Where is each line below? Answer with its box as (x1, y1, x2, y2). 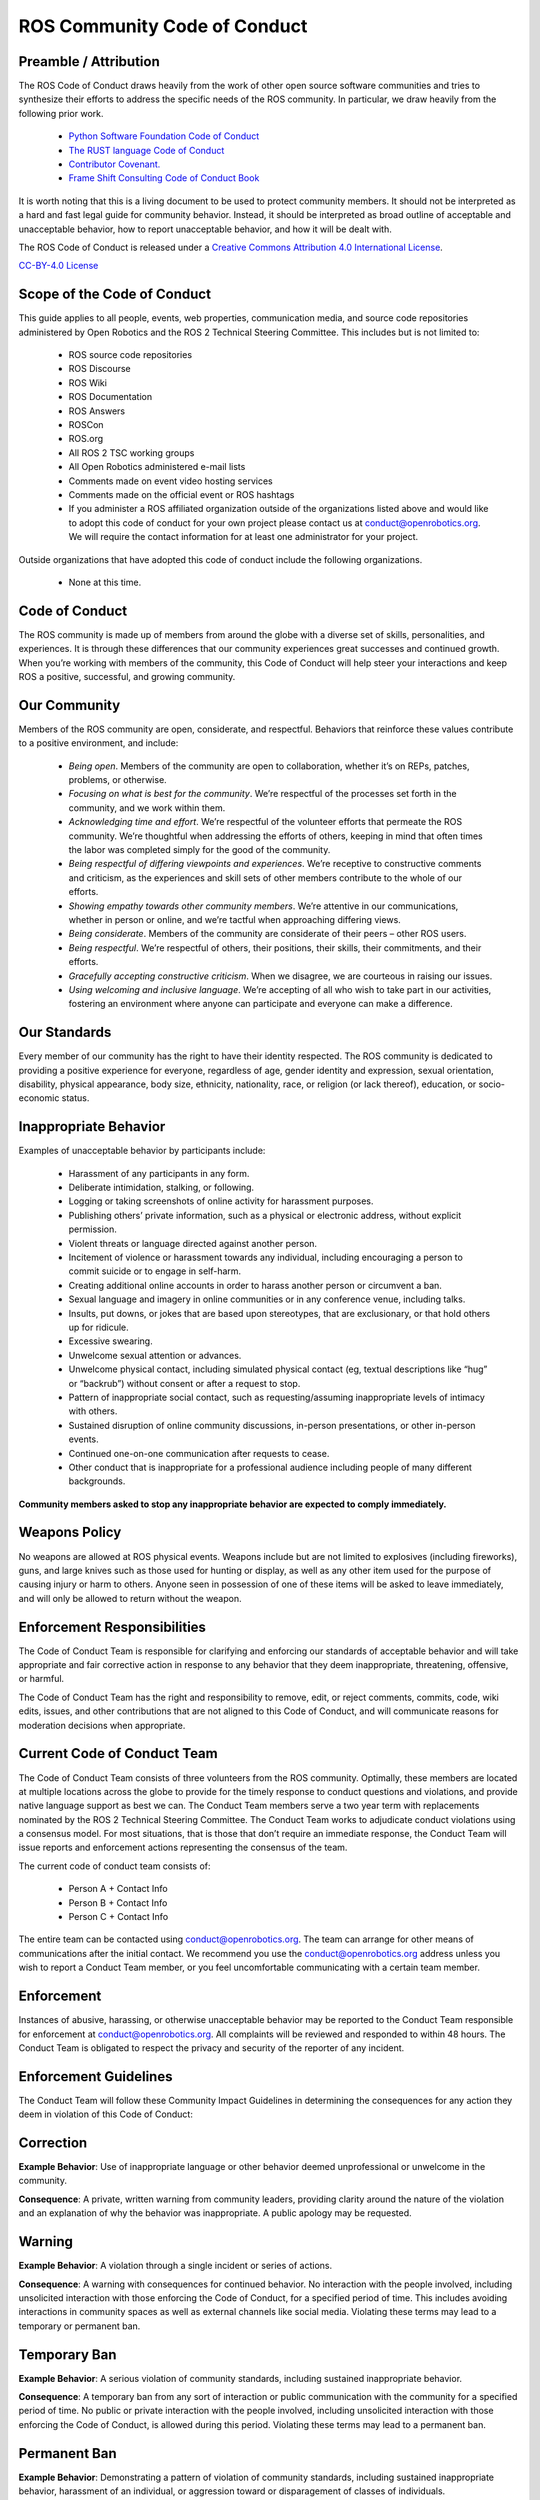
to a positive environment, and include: (18, 737, 179, 749)
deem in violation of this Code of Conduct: (18, 2108, 194, 2120)
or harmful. (18, 1673, 65, 1685)
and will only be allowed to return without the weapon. (18, 1592, 242, 1604)
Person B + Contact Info (68, 1896, 168, 1909)
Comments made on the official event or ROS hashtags (68, 488, 295, 500)
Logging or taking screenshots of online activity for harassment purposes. (68, 1195, 374, 1207)
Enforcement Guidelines (18, 2068, 173, 2085)
